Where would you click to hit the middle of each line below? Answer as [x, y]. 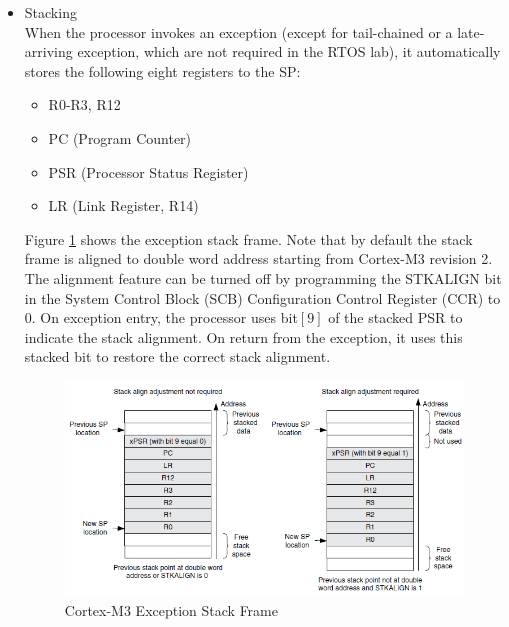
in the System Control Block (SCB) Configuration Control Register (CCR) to [262, 297]
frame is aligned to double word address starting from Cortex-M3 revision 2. [258, 258]
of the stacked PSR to [395, 317]
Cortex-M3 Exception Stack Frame [171, 609]
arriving [48, 51]
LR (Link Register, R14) [123, 205]
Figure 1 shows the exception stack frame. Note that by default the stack [248, 238]
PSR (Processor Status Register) [148, 171]
